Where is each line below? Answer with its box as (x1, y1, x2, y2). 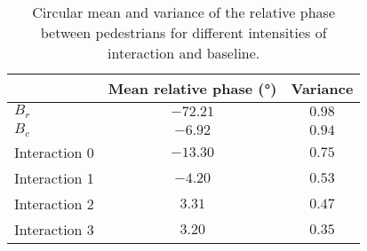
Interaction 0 (14, 141, 94, 162)
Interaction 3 (14, 218, 94, 239)
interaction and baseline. (108, 43, 260, 63)
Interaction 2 (14, 192, 94, 214)
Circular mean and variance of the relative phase (32, 2, 336, 22)
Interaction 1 (14, 167, 94, 188)
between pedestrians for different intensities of (40, 22, 327, 43)
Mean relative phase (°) (108, 78, 277, 98)
